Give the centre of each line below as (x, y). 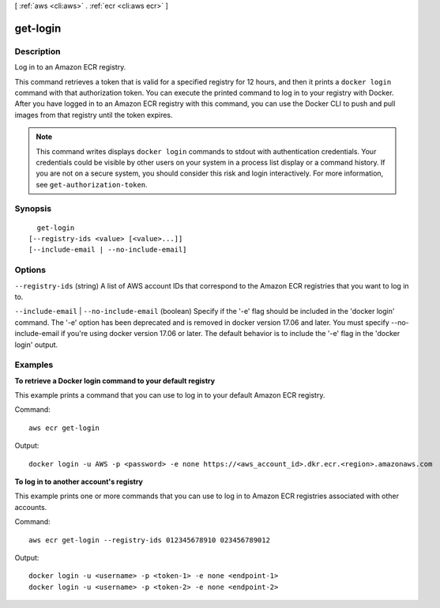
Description (38, 51)
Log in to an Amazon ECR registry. (70, 67)
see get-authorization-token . (92, 184)
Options (30, 270)
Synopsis (33, 209)
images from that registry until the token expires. (94, 115)
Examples (34, 365)
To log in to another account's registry (79, 481)
